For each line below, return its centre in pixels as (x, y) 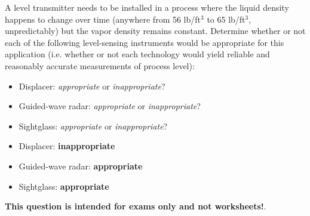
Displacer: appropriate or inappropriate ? (92, 86)
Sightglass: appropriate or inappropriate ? (93, 126)
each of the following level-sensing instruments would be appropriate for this (145, 42)
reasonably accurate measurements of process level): (100, 65)
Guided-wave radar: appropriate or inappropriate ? (110, 106)
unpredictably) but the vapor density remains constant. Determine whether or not (155, 31)
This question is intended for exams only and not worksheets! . (136, 206)
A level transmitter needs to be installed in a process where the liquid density (147, 7)
